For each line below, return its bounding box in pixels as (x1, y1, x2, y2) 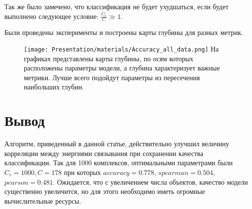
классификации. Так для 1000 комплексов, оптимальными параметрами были (4, 157, 233, 168)
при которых (64, 167, 101, 177)
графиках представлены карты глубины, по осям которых (24, 53, 194, 63)
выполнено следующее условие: (4, 11, 99, 21)
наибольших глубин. (24, 82, 84, 92)
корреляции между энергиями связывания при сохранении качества (4, 148, 203, 158)
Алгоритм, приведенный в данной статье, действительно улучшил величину (4, 139, 230, 149)
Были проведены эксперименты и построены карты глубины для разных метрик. (4, 27, 243, 37)
